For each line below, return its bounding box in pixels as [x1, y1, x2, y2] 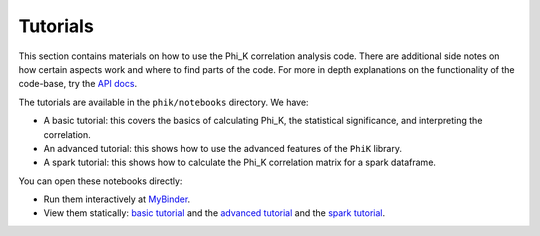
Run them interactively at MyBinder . [43, 193, 191, 205]
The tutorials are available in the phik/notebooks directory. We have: [18, 96, 309, 108]
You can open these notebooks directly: [18, 175, 183, 187]
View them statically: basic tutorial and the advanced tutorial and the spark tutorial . [43, 207, 386, 219]
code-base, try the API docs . [18, 78, 138, 90]
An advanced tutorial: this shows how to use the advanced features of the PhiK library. [43, 142, 402, 154]
